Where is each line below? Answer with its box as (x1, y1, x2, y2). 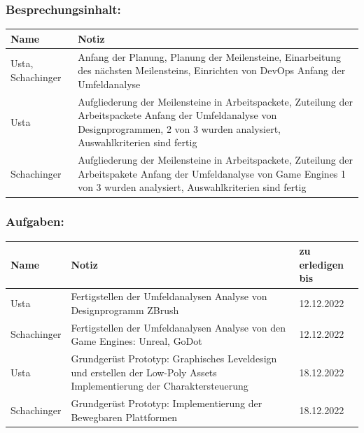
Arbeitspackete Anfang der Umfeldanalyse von (78, 108, 277, 122)
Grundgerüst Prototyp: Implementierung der (71, 396, 262, 411)
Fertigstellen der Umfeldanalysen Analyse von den (71, 320, 286, 334)
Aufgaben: (6, 213, 64, 230)
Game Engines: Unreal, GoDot (71, 334, 202, 348)
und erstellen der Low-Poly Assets (71, 364, 217, 379)
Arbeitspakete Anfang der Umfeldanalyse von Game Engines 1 (78, 166, 346, 180)
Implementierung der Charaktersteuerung (71, 378, 248, 393)
